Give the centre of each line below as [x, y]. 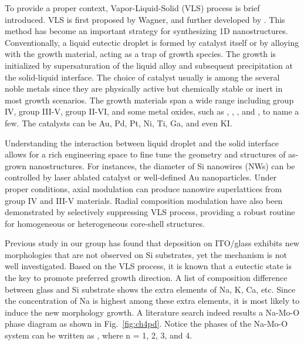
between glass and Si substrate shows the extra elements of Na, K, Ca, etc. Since [150, 289]
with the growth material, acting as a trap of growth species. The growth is [141, 54]
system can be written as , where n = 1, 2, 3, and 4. [99, 335]
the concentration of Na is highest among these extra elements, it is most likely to [152, 301]
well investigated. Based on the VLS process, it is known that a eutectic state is [148, 266]
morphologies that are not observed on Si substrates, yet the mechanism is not [146, 254]
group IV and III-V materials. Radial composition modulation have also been [144, 200]
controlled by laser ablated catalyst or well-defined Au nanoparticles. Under [141, 177]
